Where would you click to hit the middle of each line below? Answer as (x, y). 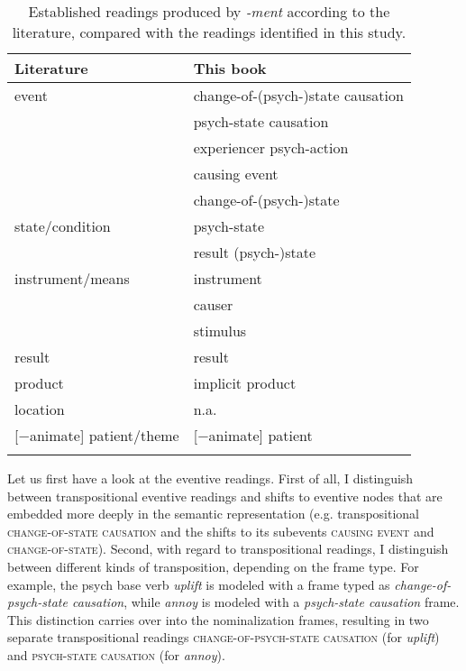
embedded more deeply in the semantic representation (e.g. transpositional (214, 514)
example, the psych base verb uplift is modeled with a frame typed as (199, 584)
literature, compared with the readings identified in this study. (209, 32)
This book (230, 68)
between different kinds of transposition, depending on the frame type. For (213, 566)
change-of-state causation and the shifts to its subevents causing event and (221, 531)
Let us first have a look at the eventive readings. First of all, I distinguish (210, 478)
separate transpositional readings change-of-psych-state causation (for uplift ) (224, 637)
